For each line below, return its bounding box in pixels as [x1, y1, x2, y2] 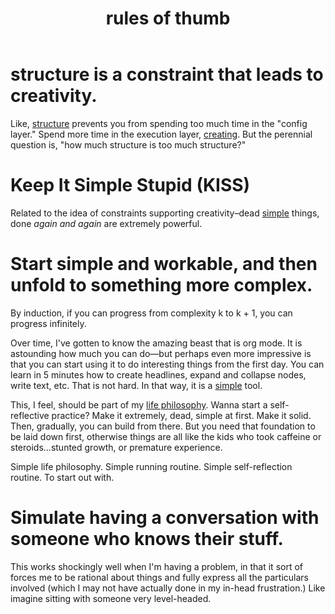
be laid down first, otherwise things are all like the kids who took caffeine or [10, 430, 322, 442]
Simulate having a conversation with [10, 507, 320, 529]
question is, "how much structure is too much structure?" [10, 138, 247, 151]
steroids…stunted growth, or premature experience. [10, 441, 223, 453]
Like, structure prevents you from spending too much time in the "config [10, 117, 308, 129]
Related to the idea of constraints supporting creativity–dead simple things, [10, 207, 320, 219]
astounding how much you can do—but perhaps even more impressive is [10, 347, 312, 359]
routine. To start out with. [10, 471, 115, 483]
